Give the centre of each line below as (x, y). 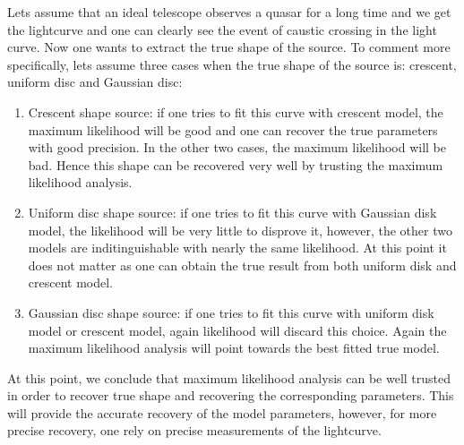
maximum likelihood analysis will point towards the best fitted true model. (234, 348)
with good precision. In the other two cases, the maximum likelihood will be (237, 147)
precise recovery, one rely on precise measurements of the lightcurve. (194, 430)
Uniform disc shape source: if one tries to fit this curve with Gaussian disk (232, 212)
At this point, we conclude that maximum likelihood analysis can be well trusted (229, 377)
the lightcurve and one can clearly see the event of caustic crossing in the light (222, 29)
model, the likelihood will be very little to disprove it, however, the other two (240, 230)
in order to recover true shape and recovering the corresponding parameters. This (231, 395)
